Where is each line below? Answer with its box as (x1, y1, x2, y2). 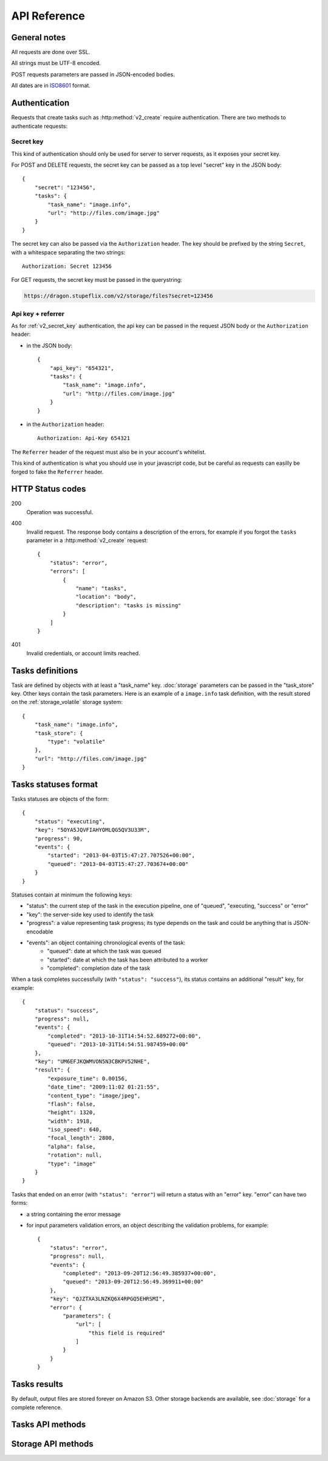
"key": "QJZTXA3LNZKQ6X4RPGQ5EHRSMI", (49, 1295, 166, 1302)
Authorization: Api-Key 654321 (37, 435, 131, 442)
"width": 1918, (47, 1117, 93, 1125)
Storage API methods (11, 1439, 94, 1449)
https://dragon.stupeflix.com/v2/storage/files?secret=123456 (24, 293, 213, 299)
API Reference (11, 9, 85, 23)
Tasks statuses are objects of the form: (11, 795, 109, 803)
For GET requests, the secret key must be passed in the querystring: (11, 276, 182, 284)
